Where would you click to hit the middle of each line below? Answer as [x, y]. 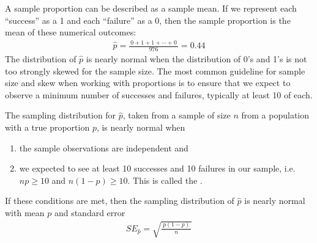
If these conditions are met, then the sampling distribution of [120, 201]
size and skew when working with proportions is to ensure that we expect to [148, 83]
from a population [275, 115]
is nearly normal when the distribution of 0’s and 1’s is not [196, 58]
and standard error [90, 212]
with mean [25, 212]
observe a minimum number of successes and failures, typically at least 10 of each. [159, 94]
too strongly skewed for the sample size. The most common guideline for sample [155, 71]
